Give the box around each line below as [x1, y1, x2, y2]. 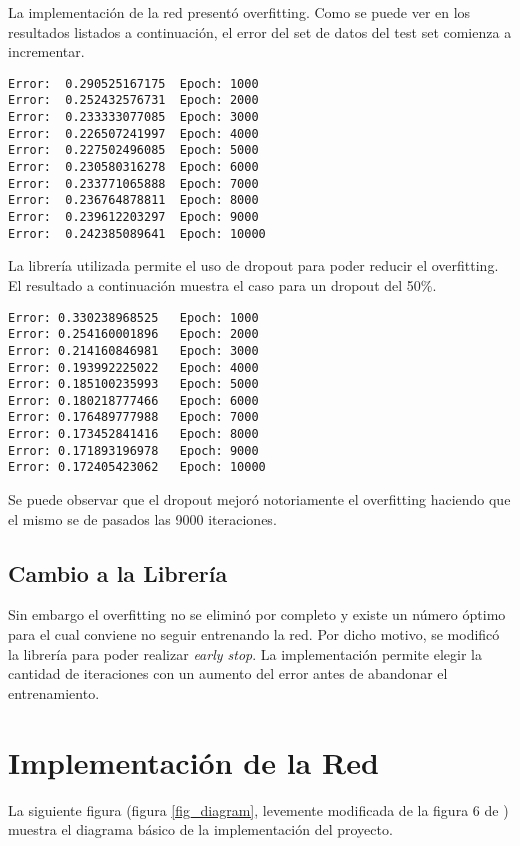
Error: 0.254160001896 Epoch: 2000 [8, 327, 259, 342]
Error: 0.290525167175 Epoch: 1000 [8, 76, 259, 91]
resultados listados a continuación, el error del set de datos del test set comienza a [8, 21, 512, 42]
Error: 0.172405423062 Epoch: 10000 [8, 460, 266, 475]
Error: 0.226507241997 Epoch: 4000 [8, 126, 259, 141]
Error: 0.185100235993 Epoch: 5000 [8, 377, 259, 392]
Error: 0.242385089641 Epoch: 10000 [8, 226, 266, 241]
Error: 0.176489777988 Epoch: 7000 [8, 410, 259, 425]
